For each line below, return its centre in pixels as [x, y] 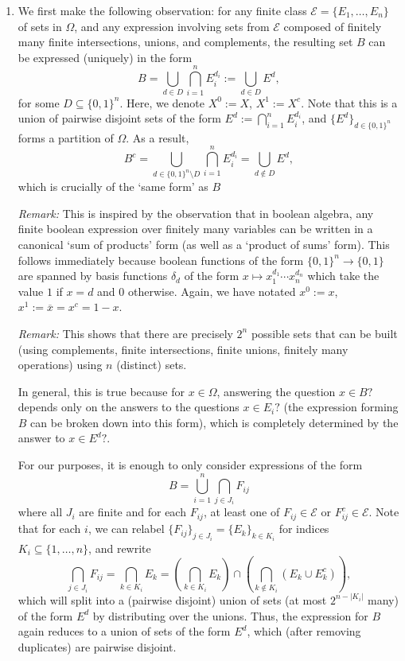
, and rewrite [120, 548]
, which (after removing [304, 631]
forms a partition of [66, 137]
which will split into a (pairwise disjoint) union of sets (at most [172, 599]
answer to [41, 438]
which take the [343, 276]
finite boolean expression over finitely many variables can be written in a [195, 229]
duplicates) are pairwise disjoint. [97, 646]
